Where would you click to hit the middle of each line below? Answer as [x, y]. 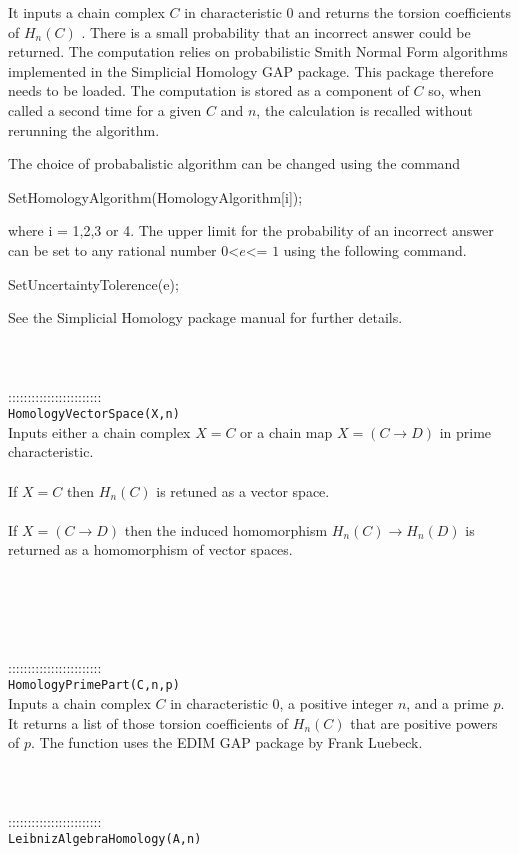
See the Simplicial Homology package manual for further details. [205, 317]
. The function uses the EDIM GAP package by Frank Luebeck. [227, 742]
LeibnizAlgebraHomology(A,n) [105, 839]
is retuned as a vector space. [243, 490]
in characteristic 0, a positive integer [282, 703]
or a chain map [286, 431]
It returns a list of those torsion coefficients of [148, 722]
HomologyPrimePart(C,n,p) [94, 685]
